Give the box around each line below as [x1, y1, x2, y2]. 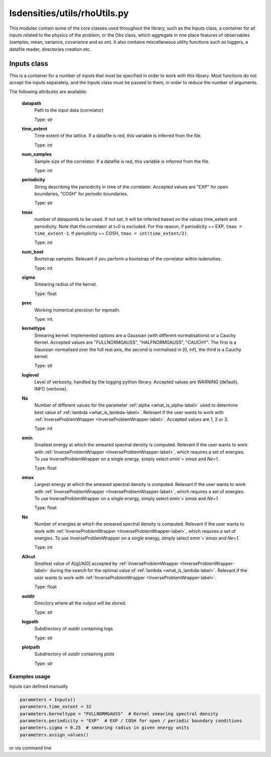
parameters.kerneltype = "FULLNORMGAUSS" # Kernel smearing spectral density [20, 711, 218, 716]
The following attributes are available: [9, 88, 87, 95]
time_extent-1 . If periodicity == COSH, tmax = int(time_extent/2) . [34, 230, 188, 236]
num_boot [22, 249, 44, 255]
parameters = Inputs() [20, 697, 76, 702]
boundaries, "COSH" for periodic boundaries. [34, 191, 128, 197]
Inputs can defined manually [9, 683, 68, 689]
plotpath [22, 644, 40, 650]
